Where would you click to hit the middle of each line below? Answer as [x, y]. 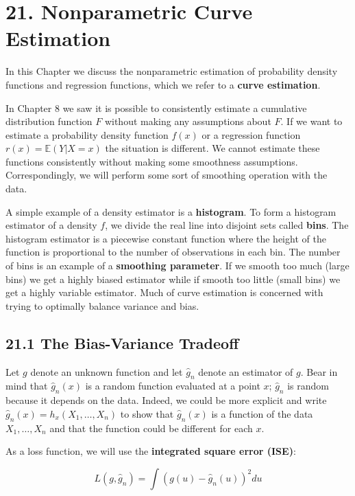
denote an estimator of [246, 371]
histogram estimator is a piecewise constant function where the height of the [166, 238]
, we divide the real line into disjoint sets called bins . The [227, 225]
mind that [27, 386]
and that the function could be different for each [151, 428]
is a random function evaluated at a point [173, 386]
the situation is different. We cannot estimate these [212, 148]
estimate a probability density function [87, 134]
